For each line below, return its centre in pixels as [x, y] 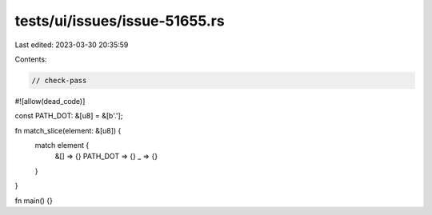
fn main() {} [34, 201]
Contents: [31, 59]
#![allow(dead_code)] [50, 101]
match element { [62, 145]
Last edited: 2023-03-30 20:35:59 [72, 45]
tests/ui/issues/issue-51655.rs [120, 21]
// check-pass [59, 80]
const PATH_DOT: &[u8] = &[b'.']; [69, 116]
